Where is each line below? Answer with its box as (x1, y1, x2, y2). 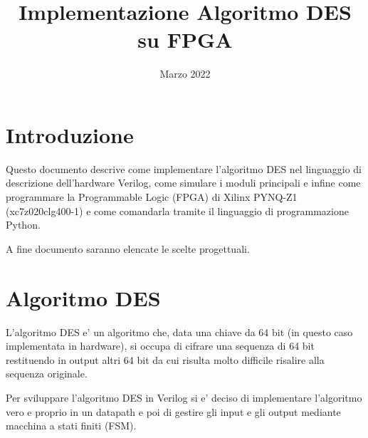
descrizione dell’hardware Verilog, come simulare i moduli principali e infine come (6, 175, 361, 190)
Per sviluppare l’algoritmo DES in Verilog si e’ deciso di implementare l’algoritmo (6, 390, 362, 405)
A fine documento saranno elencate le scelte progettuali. (6, 241, 250, 256)
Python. (6, 217, 41, 232)
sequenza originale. (6, 366, 88, 381)
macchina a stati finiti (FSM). (6, 418, 137, 433)
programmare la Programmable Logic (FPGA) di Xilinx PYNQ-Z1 (6, 189, 298, 204)
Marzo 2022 (159, 66, 211, 81)
